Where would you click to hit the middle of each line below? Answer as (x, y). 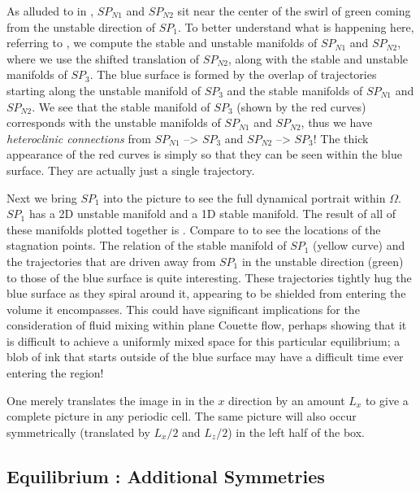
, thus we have (337, 122)
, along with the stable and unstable (318, 58)
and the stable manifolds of (295, 90)
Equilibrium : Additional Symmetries (166, 476)
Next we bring (42, 197)
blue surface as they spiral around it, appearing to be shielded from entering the (206, 293)
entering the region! (55, 373)
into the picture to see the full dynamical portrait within (245, 197)
